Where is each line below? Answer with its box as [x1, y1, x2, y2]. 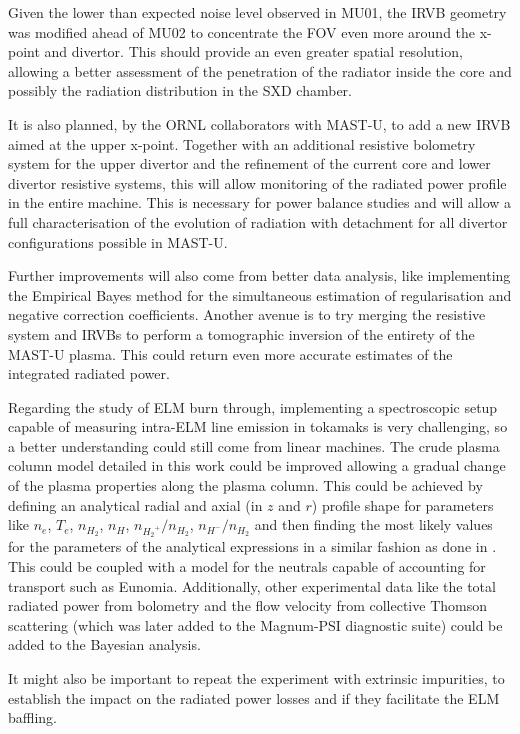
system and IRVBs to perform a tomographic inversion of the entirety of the [8, 323, 475, 344]
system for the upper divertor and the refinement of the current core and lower [8, 153, 491, 174]
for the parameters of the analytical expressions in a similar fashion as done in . [8, 536, 497, 557]
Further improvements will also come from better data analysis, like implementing [8, 265, 511, 286]
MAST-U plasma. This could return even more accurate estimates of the [8, 343, 453, 364]
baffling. [8, 707, 58, 728]
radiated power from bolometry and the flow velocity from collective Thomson [8, 595, 487, 616]
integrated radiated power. [8, 363, 170, 384]
